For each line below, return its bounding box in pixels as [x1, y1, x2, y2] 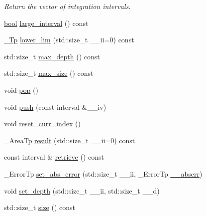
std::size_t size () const [4, 202, 76, 213]
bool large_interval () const [4, 17, 89, 28]
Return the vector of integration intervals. [4, 1, 131, 11]
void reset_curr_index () [4, 118, 81, 129]
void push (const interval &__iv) [4, 101, 106, 112]
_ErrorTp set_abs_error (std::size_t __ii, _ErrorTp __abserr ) [4, 168, 203, 179]
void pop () [4, 84, 38, 95]
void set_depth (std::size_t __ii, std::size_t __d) [4, 185, 160, 196]
